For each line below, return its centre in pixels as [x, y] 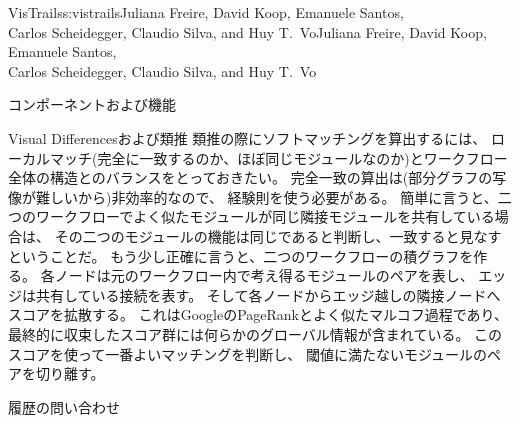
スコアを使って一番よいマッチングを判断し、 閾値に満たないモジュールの [247, 353]
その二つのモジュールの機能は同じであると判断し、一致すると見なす [278, 235]
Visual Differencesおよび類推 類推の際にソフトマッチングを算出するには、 [247, 137]
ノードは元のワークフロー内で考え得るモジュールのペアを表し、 [264, 275]
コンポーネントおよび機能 [92, 104]
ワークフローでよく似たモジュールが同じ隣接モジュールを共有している [265, 216]
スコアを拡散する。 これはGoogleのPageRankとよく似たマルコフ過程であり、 [258, 314]
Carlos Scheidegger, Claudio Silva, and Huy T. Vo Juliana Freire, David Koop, [247, 31]
